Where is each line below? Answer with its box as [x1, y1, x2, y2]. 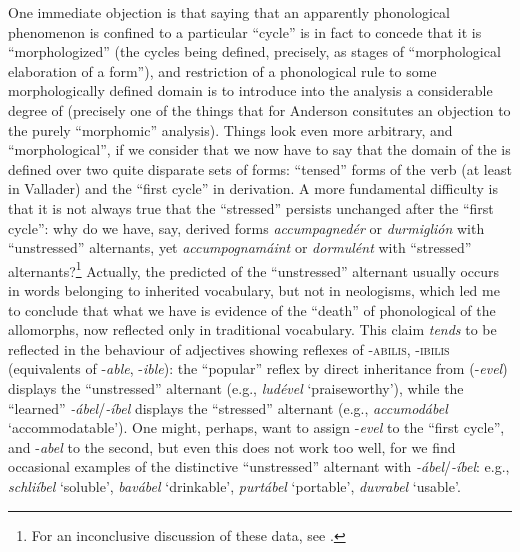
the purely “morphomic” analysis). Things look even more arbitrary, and [8, 119, 453, 140]
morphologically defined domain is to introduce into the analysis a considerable [8, 80, 493, 101]
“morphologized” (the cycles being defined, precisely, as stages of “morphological [8, 41, 501, 62]
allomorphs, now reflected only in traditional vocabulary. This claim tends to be [8, 319, 497, 340]
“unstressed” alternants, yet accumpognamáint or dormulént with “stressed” [8, 237, 472, 258]
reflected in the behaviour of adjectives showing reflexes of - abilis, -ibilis [8, 338, 450, 359]
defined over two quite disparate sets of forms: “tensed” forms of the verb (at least [8, 158, 512, 179]
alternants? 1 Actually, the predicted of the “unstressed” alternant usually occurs [8, 257, 500, 281]
